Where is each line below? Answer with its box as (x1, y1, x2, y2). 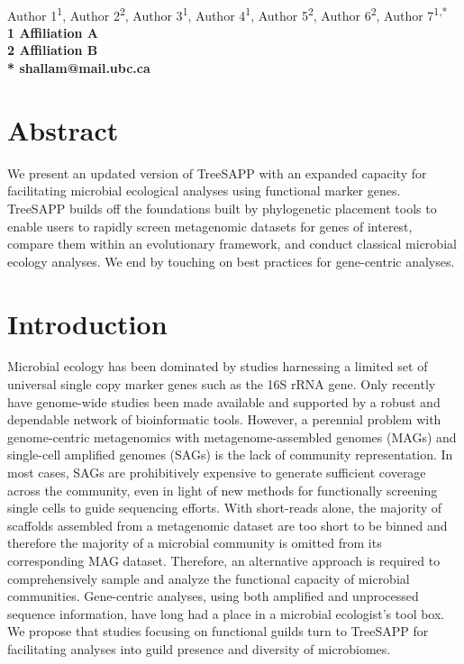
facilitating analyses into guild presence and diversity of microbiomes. (7, 639, 391, 658)
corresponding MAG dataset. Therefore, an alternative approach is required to (7, 550, 441, 569)
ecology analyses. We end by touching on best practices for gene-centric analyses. (7, 251, 455, 270)
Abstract (7, 111, 119, 148)
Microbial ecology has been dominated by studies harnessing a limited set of (7, 357, 428, 376)
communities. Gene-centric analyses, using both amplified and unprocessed (7, 587, 419, 605)
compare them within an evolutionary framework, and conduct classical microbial (7, 234, 457, 253)
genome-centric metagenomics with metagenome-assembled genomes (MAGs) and (7, 427, 457, 446)
